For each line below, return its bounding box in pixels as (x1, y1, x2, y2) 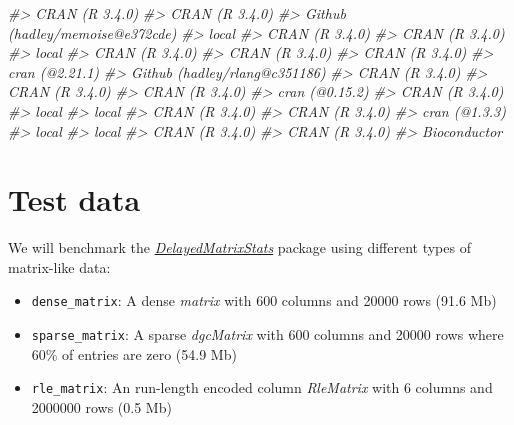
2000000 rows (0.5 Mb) (31, 397, 172, 418)
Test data (8, 179, 141, 220)
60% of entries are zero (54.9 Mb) (31, 343, 237, 364)
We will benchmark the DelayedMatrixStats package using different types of (8, 237, 471, 258)
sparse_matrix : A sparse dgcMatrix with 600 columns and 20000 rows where (31, 324, 504, 345)
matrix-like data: (8, 256, 111, 277)
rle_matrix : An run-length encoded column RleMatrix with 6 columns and (31, 377, 493, 398)
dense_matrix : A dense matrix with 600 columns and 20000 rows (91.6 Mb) (31, 290, 497, 311)
